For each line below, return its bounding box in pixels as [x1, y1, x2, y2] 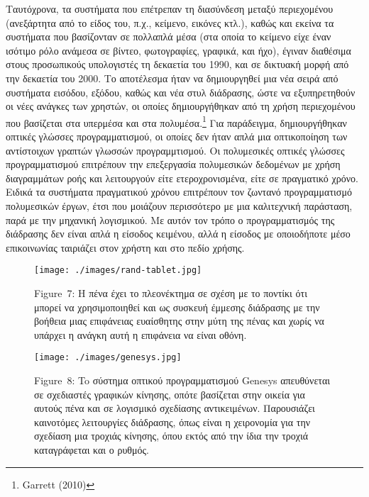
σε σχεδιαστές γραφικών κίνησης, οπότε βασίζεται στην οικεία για [34, 386, 305, 401]
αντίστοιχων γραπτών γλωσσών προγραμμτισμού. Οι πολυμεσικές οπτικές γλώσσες [6, 143, 345, 157]
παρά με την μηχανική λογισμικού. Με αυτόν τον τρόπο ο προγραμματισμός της [6, 212, 335, 227]
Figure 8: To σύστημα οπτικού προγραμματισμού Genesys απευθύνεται [34, 373, 330, 388]
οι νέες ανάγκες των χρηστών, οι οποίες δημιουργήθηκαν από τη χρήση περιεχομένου [6, 99, 356, 113]
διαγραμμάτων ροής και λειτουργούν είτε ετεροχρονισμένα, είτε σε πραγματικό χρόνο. [6, 170, 358, 185]
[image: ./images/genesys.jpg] [34, 352, 182, 363]
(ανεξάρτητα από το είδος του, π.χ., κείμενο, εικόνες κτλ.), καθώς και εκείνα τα [6, 15, 334, 30]
